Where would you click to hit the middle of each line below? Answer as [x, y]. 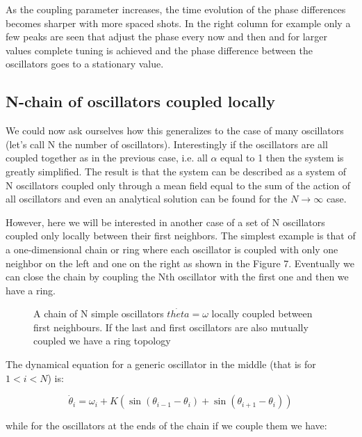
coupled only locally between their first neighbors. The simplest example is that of [181, 236]
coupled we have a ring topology [102, 341]
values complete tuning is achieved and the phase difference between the [159, 50]
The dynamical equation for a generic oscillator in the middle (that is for [161, 364]
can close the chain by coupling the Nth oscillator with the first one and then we [177, 277]
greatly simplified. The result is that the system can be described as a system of [176, 171]
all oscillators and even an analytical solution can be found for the [147, 199]
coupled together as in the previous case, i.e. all [107, 158]
